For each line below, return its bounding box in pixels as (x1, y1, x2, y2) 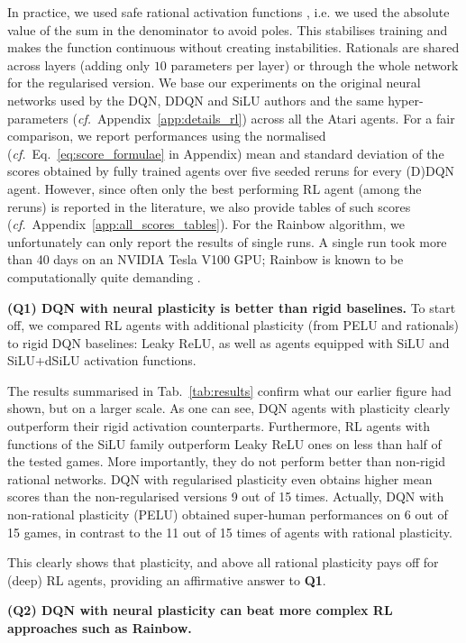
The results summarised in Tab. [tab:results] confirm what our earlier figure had (7, 381, 452, 400)
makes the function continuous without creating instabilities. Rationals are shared (7, 38, 460, 57)
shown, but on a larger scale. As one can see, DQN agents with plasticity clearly (7, 399, 451, 418)
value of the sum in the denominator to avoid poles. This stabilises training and (7, 20, 448, 39)
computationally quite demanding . (7, 267, 201, 286)
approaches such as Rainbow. (7, 619, 192, 637)
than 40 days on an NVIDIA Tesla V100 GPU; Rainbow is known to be (7, 250, 404, 269)
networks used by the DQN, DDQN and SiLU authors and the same (7, 90, 384, 109)
